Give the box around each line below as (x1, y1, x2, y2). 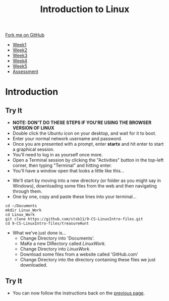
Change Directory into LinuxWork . (20, 246, 91, 252)
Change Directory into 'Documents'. (20, 235, 95, 242)
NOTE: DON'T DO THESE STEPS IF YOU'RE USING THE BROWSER (12, 119, 152, 126)
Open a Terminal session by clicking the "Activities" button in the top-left (12, 157, 164, 163)
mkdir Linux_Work (5, 208, 42, 213)
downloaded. (20, 262, 48, 268)
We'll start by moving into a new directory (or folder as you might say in (12, 177, 161, 184)
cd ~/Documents (5, 203, 37, 209)
